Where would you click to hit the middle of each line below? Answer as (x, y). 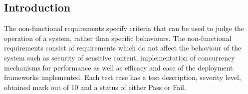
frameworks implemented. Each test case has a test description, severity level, (123, 77)
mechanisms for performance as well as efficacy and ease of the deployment (119, 67)
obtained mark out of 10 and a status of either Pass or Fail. (95, 87)
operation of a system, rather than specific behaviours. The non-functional (118, 38)
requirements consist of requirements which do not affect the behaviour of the (123, 48)
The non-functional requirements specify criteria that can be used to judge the (124, 28)
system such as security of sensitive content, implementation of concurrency (120, 57)
